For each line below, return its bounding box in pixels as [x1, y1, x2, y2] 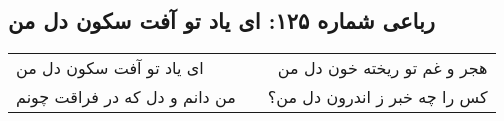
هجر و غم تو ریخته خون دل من [277, 56, 488, 80]
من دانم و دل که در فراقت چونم [16, 85, 236, 109]
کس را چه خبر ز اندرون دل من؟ [267, 85, 488, 109]
